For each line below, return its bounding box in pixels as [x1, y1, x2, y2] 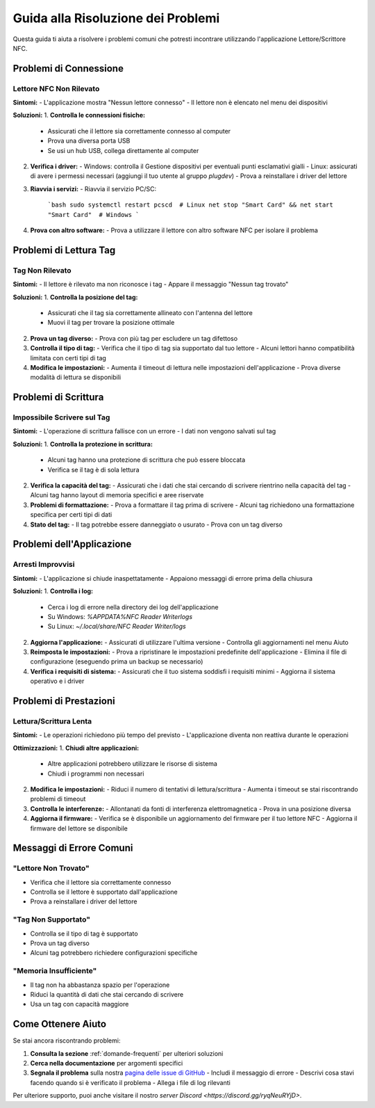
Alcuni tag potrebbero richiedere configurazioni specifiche [30, 949, 198, 957]
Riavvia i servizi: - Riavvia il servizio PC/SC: [30, 184, 157, 193]
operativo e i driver [30, 677, 85, 685]
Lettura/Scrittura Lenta [12, 716, 92, 726]
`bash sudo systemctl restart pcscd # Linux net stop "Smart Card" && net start [47, 201, 333, 209]
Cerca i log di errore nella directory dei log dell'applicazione [47, 602, 219, 611]
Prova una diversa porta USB [47, 136, 131, 145]
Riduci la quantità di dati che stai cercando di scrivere [30, 990, 184, 998]
